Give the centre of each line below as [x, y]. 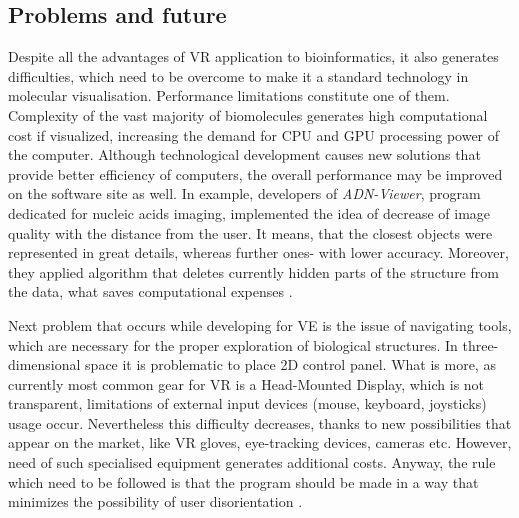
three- [480, 344]
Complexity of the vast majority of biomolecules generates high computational [248, 114]
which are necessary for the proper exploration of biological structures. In [233, 344]
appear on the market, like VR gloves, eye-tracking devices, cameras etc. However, [260, 442]
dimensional [44, 364]
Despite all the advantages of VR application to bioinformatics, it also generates [253, 56]
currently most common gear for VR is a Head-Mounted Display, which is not [246, 383]
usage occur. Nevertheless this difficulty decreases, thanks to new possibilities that [260, 422]
